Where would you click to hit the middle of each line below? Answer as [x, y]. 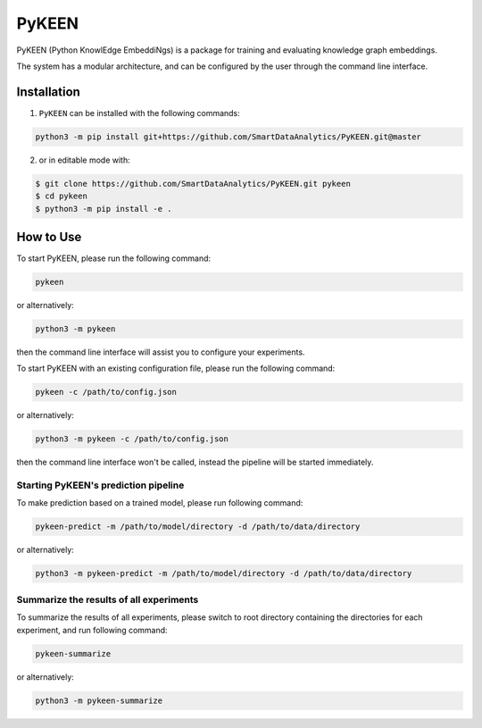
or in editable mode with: [84, 160]
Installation [48, 92]
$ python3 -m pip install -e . [104, 209]
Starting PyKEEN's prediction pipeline [100, 485]
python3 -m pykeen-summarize [99, 700]
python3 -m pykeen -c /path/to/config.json [132, 439]
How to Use [49, 237]
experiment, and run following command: [92, 630]
